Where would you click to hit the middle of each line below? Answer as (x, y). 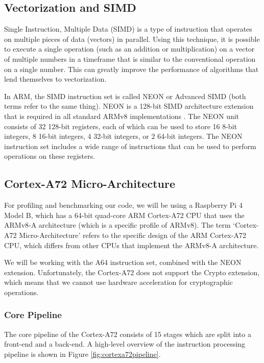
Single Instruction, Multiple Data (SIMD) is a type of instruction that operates (128, 29)
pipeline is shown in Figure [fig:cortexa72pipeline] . (82, 354)
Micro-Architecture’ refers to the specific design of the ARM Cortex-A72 (133, 235)
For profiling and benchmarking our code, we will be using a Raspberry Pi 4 (123, 205)
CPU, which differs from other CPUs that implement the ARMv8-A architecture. (131, 245)
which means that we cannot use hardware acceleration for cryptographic (118, 282)
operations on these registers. (50, 156)
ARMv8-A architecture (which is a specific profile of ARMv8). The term (117, 225)
